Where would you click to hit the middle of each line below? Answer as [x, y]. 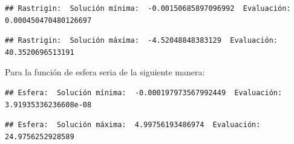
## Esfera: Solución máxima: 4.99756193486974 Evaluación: [133, 125]
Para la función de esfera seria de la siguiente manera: [105, 72]
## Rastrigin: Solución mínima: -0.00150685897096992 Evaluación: [148, 8]
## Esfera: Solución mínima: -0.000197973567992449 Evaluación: [144, 92]
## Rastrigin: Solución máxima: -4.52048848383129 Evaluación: [142, 41]
